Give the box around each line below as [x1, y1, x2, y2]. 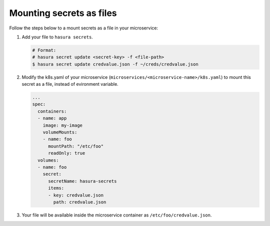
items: [48, 185, 64, 191]
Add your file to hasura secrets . [21, 34, 93, 40]
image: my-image [42, 122, 82, 128]
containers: [37, 108, 67, 114]
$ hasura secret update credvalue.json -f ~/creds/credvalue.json [32, 61, 198, 67]
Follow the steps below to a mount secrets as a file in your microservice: [9, 25, 158, 31]
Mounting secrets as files [9, 7, 117, 18]
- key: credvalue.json [48, 192, 104, 198]
